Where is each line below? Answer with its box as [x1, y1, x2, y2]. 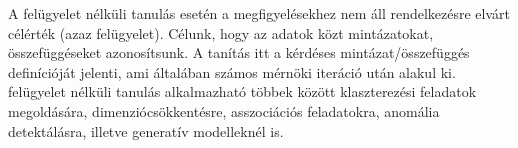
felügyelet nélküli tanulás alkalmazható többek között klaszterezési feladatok [8, 81, 477, 102]
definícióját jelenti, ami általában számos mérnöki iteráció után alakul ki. [8, 61, 456, 82]
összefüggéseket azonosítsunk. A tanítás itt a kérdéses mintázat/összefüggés [8, 42, 470, 63]
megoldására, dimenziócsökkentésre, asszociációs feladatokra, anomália [8, 100, 440, 121]
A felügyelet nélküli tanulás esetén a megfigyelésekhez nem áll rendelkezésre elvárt [8, 3, 511, 23]
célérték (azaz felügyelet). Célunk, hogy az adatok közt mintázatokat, [8, 22, 434, 43]
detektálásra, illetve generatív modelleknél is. [8, 120, 284, 141]
